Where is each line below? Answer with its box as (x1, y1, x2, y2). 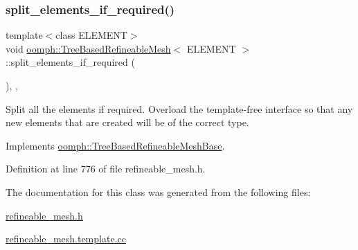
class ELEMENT (55, 28, 127, 42)
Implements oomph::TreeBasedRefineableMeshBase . (6, 138, 225, 152)
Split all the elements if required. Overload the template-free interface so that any (6, 101, 353, 116)
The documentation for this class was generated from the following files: (6, 184, 311, 199)
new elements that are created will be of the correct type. (6, 115, 249, 130)
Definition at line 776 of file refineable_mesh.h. (6, 161, 206, 176)
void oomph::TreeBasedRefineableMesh (6, 41, 171, 55)
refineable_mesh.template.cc (6, 231, 126, 246)
